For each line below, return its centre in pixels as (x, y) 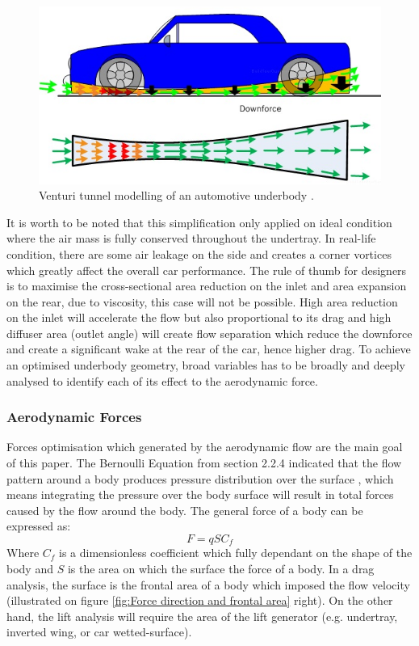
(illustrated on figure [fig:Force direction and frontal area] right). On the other (200, 600)
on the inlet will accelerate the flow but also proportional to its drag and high (199, 317)
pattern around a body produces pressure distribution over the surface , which (200, 478)
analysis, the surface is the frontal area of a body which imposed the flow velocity (208, 584)
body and (30, 569)
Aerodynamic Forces (74, 417)
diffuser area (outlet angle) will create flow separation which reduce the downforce (209, 333)
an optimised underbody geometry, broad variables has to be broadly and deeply (206, 365)
